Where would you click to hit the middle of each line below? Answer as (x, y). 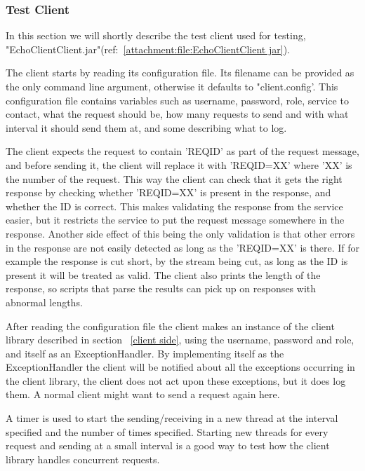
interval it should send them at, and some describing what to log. (146, 127)
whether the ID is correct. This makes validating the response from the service (174, 206)
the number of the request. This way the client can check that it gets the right (174, 178)
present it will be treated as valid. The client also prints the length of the (163, 274)
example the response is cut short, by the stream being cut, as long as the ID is (177, 261)
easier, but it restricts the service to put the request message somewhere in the (175, 220)
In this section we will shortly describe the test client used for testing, (156, 35)
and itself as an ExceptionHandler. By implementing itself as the (145, 353)
